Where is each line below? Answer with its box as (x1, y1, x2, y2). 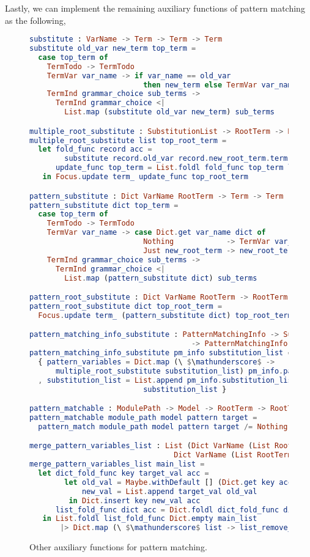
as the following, (5, 13, 66, 26)
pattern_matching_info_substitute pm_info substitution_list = (29, 349, 292, 358)
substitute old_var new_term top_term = (29, 44, 196, 53)
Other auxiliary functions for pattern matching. (29, 540, 207, 553)
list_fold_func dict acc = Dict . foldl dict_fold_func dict (55, 505, 301, 514)
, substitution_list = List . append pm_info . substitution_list (38, 375, 297, 385)
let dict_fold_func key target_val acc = (38, 469, 209, 478)
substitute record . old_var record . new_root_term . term (64, 154, 288, 163)
